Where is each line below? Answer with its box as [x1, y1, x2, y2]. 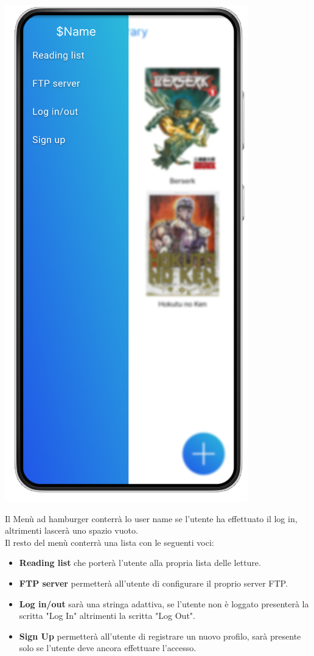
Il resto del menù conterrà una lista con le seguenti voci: [5, 536, 214, 548]
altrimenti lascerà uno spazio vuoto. [5, 524, 138, 537]
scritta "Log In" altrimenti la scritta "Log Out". [19, 609, 195, 622]
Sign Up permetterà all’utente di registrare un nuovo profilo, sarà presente [19, 629, 301, 642]
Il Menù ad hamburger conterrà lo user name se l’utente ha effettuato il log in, [5, 512, 298, 525]
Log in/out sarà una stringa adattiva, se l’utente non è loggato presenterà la [19, 597, 309, 610]
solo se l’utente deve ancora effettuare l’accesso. [19, 641, 197, 654]
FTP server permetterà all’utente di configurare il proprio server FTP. [19, 576, 288, 589]
